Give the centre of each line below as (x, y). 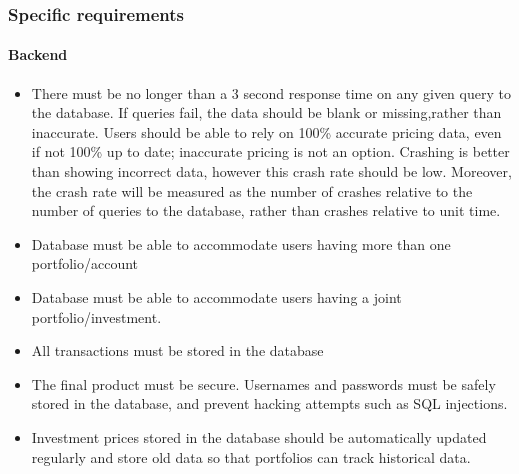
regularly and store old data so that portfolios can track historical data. (251, 456)
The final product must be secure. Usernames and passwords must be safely (263, 383)
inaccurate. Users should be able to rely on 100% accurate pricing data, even (266, 131)
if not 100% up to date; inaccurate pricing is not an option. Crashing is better (270, 151)
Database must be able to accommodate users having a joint (216, 296)
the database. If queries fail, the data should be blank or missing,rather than (266, 112)
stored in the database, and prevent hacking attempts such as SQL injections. (269, 403)
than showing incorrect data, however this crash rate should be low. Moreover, (271, 171)
